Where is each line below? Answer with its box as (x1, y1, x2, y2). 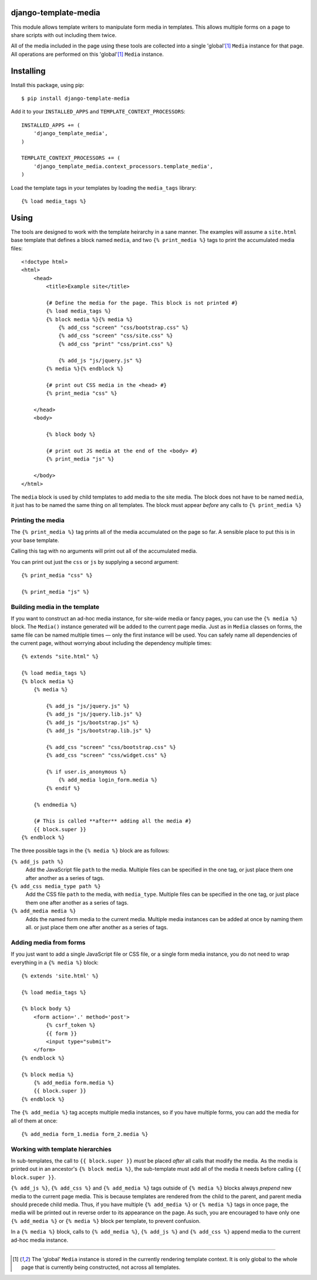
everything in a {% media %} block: (11, 959, 99, 966)
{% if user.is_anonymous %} (46, 768, 127, 775)
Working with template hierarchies (11, 1145, 112, 1153)
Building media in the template (11, 603, 100, 611)
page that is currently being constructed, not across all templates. (21, 1264, 181, 1271)
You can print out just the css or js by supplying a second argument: (11, 558, 179, 565)
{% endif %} (46, 785, 80, 791)
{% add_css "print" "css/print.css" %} (58, 341, 173, 347)
